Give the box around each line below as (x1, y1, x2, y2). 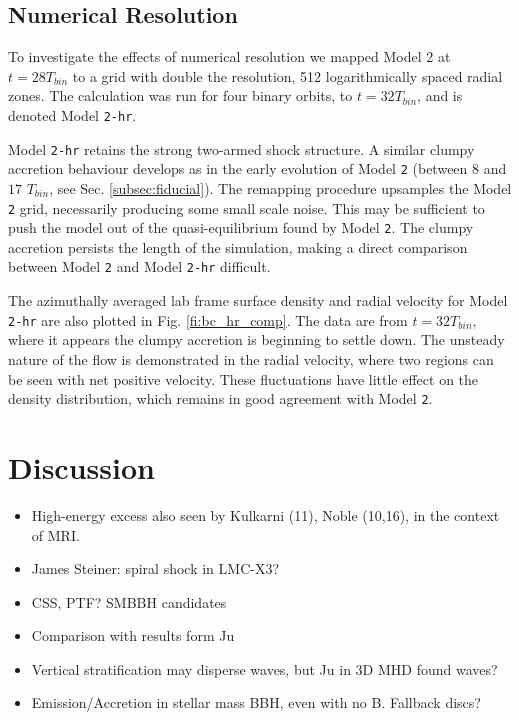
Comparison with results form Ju (31, 625, 235, 646)
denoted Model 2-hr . (8, 104, 137, 125)
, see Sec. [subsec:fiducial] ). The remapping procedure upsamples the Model (49, 177, 512, 198)
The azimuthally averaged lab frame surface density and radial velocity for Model (8, 290, 508, 311)
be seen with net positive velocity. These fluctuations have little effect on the (8, 368, 479, 389)
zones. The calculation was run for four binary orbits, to (8, 85, 353, 106)
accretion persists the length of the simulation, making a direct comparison (8, 236, 468, 257)
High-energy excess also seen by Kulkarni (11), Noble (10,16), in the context (31, 504, 500, 525)
